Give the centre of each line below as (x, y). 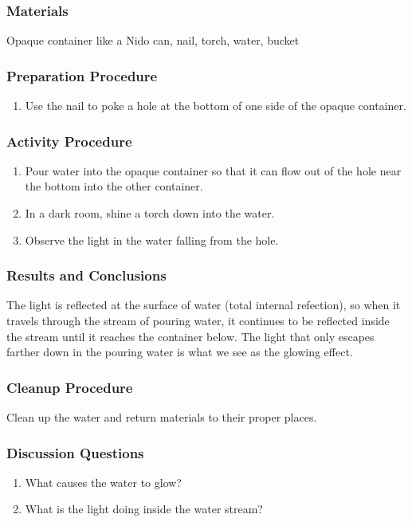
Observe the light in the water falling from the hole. (152, 239)
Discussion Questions (75, 452)
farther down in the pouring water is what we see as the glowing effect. (180, 352)
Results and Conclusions (86, 275)
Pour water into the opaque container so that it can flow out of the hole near (213, 170)
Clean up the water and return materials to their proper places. (162, 417)
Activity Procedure (69, 141)
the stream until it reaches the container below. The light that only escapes (190, 336)
